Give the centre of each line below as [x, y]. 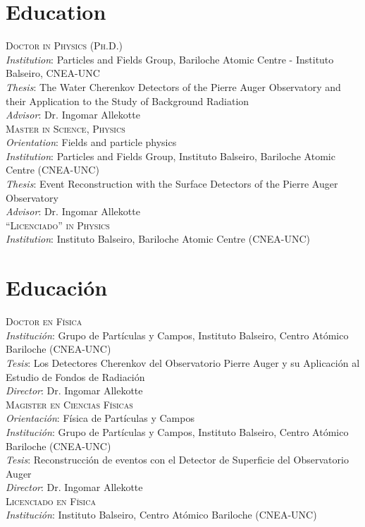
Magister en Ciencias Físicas [69, 404]
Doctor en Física [44, 321]
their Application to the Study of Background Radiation [128, 101]
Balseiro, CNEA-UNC [53, 73]
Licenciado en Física [51, 501]
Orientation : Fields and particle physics [91, 142]
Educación [57, 287]
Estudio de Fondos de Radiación [75, 376]
